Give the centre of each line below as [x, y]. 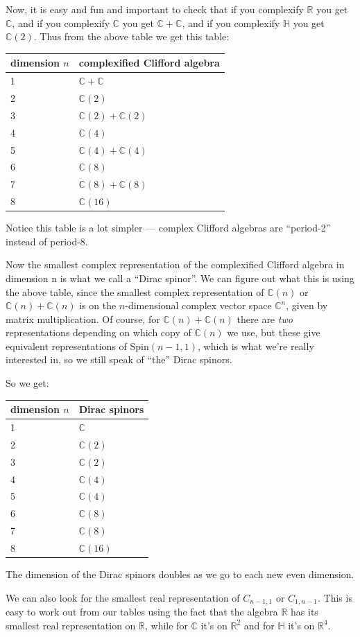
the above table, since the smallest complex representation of [135, 291]
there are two [265, 318]
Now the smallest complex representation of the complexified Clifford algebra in [175, 264]
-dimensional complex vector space [198, 305]
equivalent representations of [66, 346]
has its [305, 612]
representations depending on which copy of [98, 332]
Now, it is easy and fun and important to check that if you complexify [155, 9]
